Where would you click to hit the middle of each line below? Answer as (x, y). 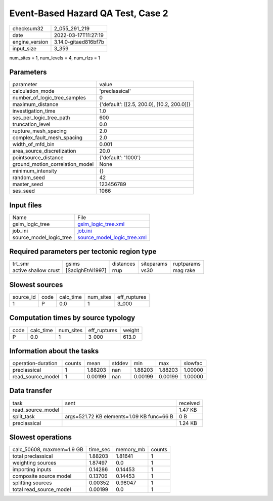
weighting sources (34, 463)
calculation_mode (34, 91)
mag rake (184, 270)
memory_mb (130, 450)
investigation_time (34, 111)
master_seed (28, 184)
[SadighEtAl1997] (86, 270)
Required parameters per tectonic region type (83, 252)
